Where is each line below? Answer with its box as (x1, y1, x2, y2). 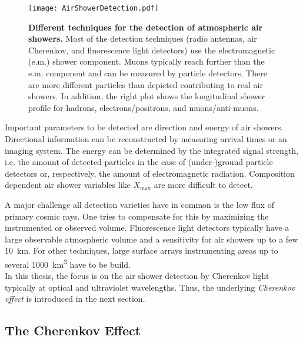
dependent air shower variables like (5, 179, 131, 191)
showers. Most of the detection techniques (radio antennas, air (28, 32, 257, 45)
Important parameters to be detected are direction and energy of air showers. (5, 121, 284, 133)
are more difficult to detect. (154, 179, 253, 191)
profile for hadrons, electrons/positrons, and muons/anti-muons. (28, 101, 259, 113)
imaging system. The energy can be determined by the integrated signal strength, (5, 144, 298, 156)
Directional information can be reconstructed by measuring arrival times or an (5, 133, 287, 144)
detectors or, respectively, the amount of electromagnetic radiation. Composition (5, 167, 295, 179)
